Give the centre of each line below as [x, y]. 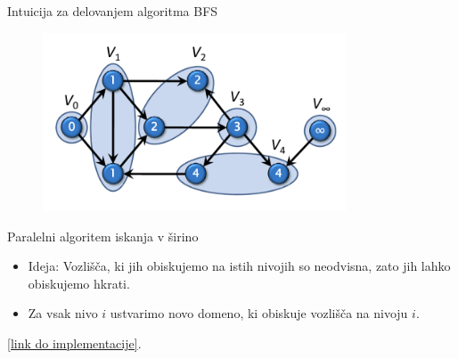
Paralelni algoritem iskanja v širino [103, 236]
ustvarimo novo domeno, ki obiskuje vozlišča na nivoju [259, 313]
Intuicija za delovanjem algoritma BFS [113, 11]
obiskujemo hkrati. [79, 283]
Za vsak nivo [63, 313]
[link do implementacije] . [74, 343]
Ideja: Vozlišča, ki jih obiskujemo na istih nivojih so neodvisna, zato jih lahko [239, 266]
